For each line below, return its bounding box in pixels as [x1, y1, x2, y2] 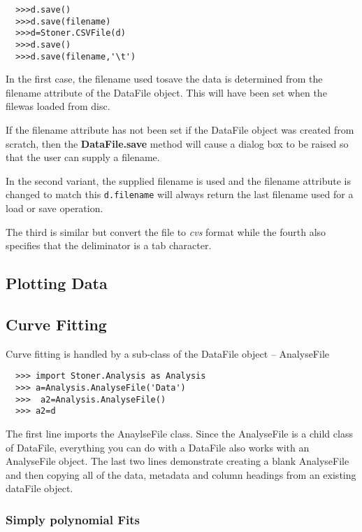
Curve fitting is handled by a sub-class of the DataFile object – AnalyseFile [6, 346, 330, 360]
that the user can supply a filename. [6, 150, 160, 164]
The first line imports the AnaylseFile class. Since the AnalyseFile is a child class [6, 426, 353, 441]
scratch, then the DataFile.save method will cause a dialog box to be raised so [6, 136, 349, 150]
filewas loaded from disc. [6, 99, 110, 113]
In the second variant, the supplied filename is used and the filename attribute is [6, 173, 351, 188]
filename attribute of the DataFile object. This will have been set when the [6, 85, 327, 99]
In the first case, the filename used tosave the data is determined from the [6, 71, 323, 86]
